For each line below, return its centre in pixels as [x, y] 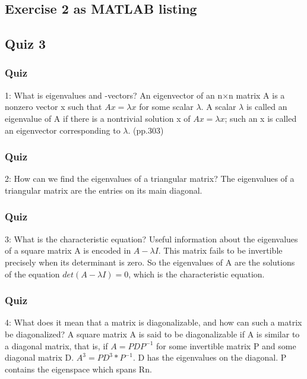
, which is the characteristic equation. [197, 274]
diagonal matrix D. [39, 357]
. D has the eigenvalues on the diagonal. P [210, 357]
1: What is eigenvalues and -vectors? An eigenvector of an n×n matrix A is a [145, 95]
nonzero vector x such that [53, 107]
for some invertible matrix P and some [226, 345]
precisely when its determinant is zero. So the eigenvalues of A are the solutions [150, 262]
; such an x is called [261, 118]
